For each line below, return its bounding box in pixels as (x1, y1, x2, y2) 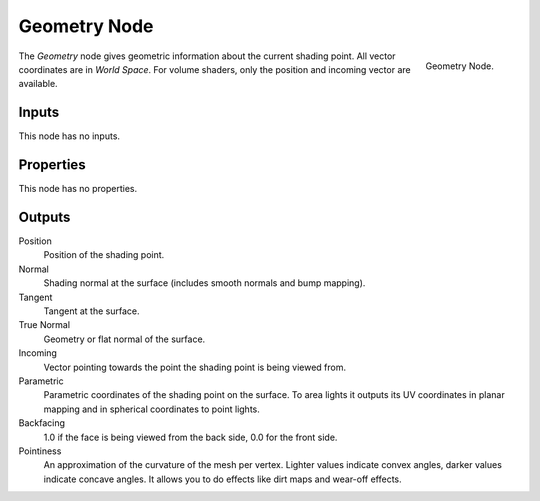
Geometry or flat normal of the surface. (43, 333, 206, 345)
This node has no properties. (18, 183, 138, 195)
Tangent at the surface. (43, 305, 140, 317)
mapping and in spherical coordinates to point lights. (43, 403, 260, 415)
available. (18, 78, 59, 90)
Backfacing (18, 417, 65, 429)
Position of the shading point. (43, 249, 165, 261)
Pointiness (18, 445, 62, 457)
